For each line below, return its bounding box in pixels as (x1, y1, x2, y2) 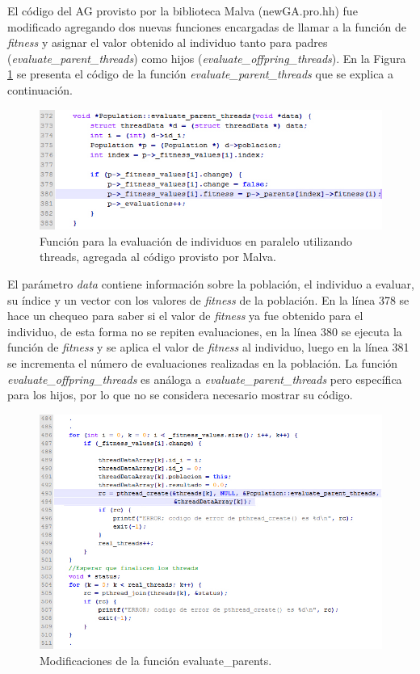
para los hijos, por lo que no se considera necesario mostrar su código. (7, 386, 353, 403)
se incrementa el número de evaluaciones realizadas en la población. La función (7, 355, 398, 372)
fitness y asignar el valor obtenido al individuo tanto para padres (7, 34, 328, 51)
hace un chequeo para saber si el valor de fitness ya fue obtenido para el (7, 307, 363, 324)
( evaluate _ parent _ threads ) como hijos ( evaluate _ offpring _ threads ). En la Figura (7, 49, 406, 66)
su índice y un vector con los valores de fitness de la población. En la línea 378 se (7, 291, 409, 308)
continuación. (7, 81, 73, 98)
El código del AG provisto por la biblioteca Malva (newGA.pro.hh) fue (7, 2, 358, 19)
